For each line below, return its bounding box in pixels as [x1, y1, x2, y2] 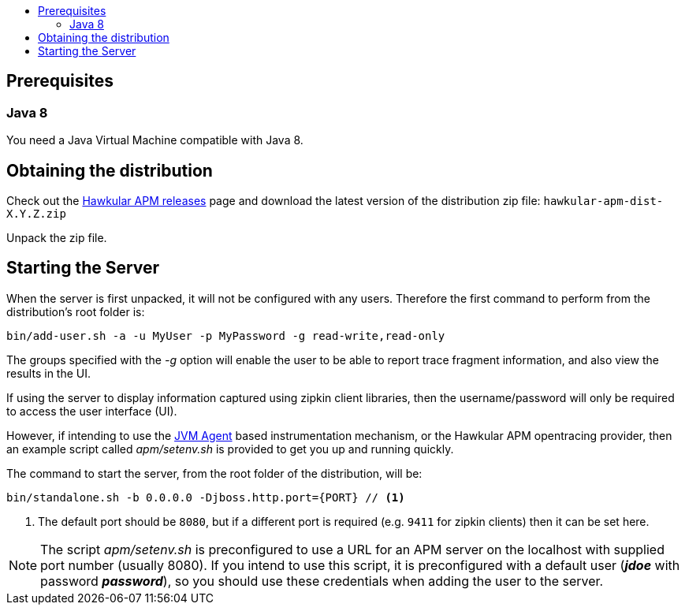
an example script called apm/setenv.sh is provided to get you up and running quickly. [6, 441, 454, 456]
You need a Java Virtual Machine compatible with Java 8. [6, 133, 303, 147]
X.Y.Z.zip [6, 207, 66, 221]
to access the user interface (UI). [6, 404, 177, 418]
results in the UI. [6, 366, 91, 380]
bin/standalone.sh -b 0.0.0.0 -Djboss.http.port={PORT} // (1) [6, 490, 405, 504]
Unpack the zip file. [6, 231, 107, 245]
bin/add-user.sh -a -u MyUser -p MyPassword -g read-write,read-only [6, 329, 445, 342]
